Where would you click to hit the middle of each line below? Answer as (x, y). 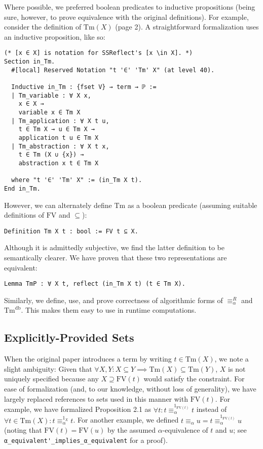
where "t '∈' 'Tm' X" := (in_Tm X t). (77, 180)
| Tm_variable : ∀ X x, (51, 95)
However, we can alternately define (58, 205)
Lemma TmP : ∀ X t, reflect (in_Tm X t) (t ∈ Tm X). (95, 284)
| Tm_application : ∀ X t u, (60, 121)
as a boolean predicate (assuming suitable (192, 205)
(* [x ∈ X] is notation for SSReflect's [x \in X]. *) (99, 53)
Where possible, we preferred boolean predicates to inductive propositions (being (130, 7)
